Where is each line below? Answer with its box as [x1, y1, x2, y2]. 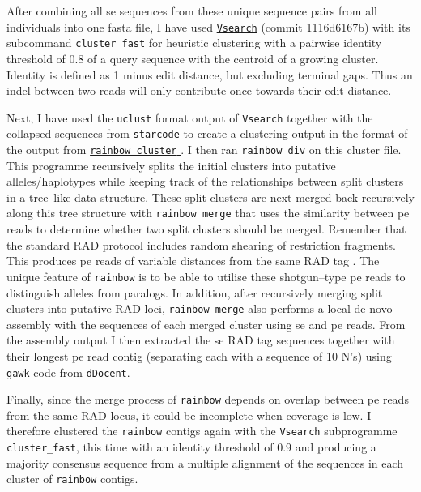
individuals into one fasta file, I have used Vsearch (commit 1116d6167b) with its [6, 18, 410, 35]
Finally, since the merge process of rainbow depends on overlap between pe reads [6, 391, 409, 408]
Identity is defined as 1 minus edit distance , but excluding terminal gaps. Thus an [6, 66, 413, 83]
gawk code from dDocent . [6, 363, 130, 380]
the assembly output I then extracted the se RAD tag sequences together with [6, 332, 395, 349]
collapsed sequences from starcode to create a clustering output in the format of [6, 125, 408, 142]
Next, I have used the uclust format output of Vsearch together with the [6, 109, 373, 126]
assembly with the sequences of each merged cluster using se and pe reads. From [6, 315, 406, 332]
